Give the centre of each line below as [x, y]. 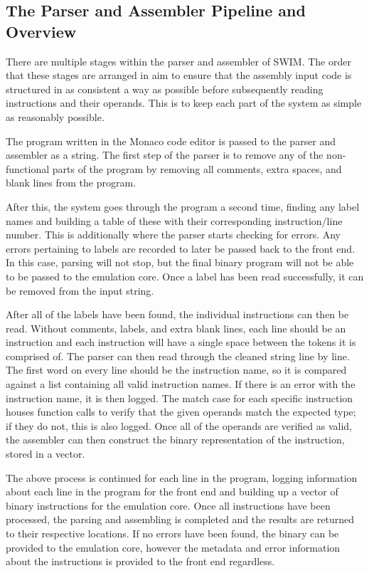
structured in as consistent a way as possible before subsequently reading [165, 89]
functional [28, 168]
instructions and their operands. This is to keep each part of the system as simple [184, 103]
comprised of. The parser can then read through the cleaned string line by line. [178, 356]
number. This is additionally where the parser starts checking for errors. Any [173, 235]
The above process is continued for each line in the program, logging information [182, 477]
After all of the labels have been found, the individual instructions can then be [177, 314]
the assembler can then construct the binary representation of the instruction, [175, 440]
